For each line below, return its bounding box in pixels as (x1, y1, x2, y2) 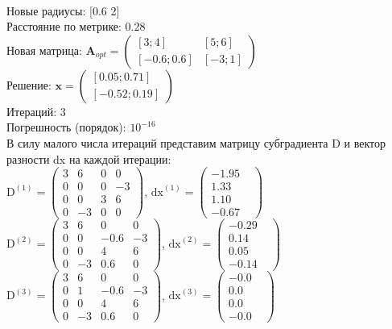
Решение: (6, 76, 52, 93)
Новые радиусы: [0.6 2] (6, 2, 120, 19)
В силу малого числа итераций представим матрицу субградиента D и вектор (6, 134, 386, 151)
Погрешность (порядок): (6, 119, 126, 135)
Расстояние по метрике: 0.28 (6, 18, 146, 35)
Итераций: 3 (6, 102, 66, 119)
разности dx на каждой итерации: (6, 150, 171, 167)
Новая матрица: (6, 41, 82, 58)
